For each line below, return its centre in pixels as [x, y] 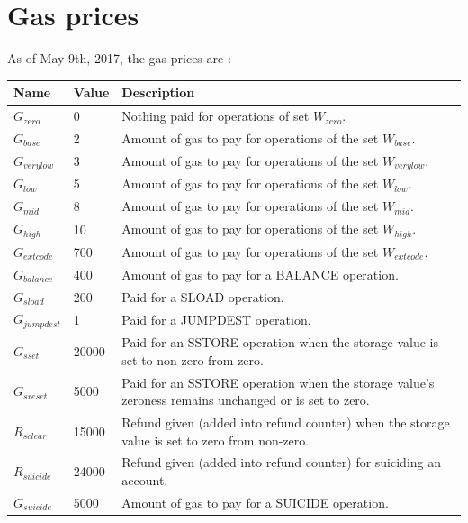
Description [158, 92]
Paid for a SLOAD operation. [203, 296]
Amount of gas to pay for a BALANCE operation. [260, 274]
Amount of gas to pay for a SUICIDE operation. [255, 502]
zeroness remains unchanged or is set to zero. [246, 400]
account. [145, 479]
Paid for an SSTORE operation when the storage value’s [278, 382]
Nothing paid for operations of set [216, 116]
